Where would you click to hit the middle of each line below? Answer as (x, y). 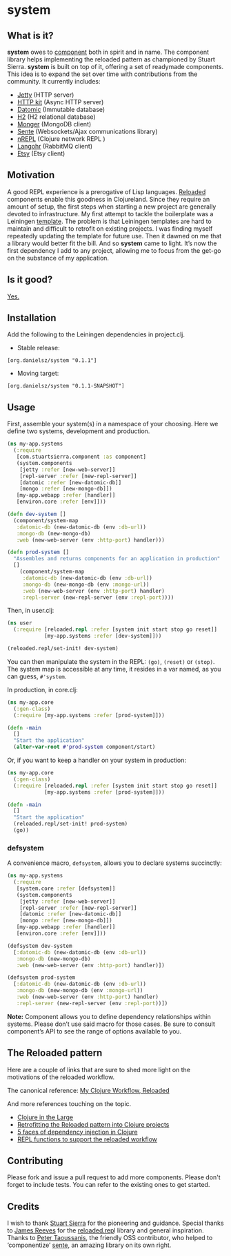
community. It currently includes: (54, 81)
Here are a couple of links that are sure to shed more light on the (99, 1069)
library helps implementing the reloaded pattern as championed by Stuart (111, 59)
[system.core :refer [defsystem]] (66, 888)
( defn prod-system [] (38, 552)
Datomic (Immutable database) (61, 110)
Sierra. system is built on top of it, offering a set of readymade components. (115, 67)
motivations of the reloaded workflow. (61, 1077)
